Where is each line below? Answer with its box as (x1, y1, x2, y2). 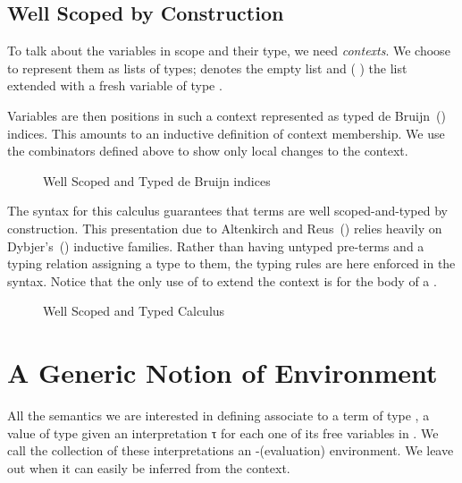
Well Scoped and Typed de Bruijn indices (43, 171, 271, 190)
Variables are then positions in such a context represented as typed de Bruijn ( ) (7, 106, 446, 124)
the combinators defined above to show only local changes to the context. (7, 141, 408, 160)
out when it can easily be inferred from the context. (7, 458, 290, 477)
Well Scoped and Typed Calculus (43, 301, 225, 320)
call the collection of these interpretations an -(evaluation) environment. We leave (7, 441, 454, 460)
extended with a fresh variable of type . (7, 76, 223, 95)
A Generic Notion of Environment (7, 354, 438, 391)
